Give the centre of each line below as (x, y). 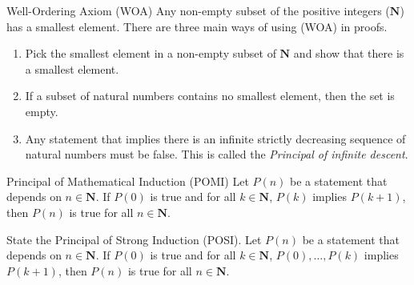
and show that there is (349, 53)
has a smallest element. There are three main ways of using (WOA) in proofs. (197, 26)
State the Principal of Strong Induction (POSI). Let (134, 239)
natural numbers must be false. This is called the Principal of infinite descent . (217, 154)
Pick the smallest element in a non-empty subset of (151, 53)
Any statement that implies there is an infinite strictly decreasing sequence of (215, 138)
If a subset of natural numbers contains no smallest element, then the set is (210, 96)
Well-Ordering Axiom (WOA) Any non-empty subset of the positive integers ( (198, 10)
